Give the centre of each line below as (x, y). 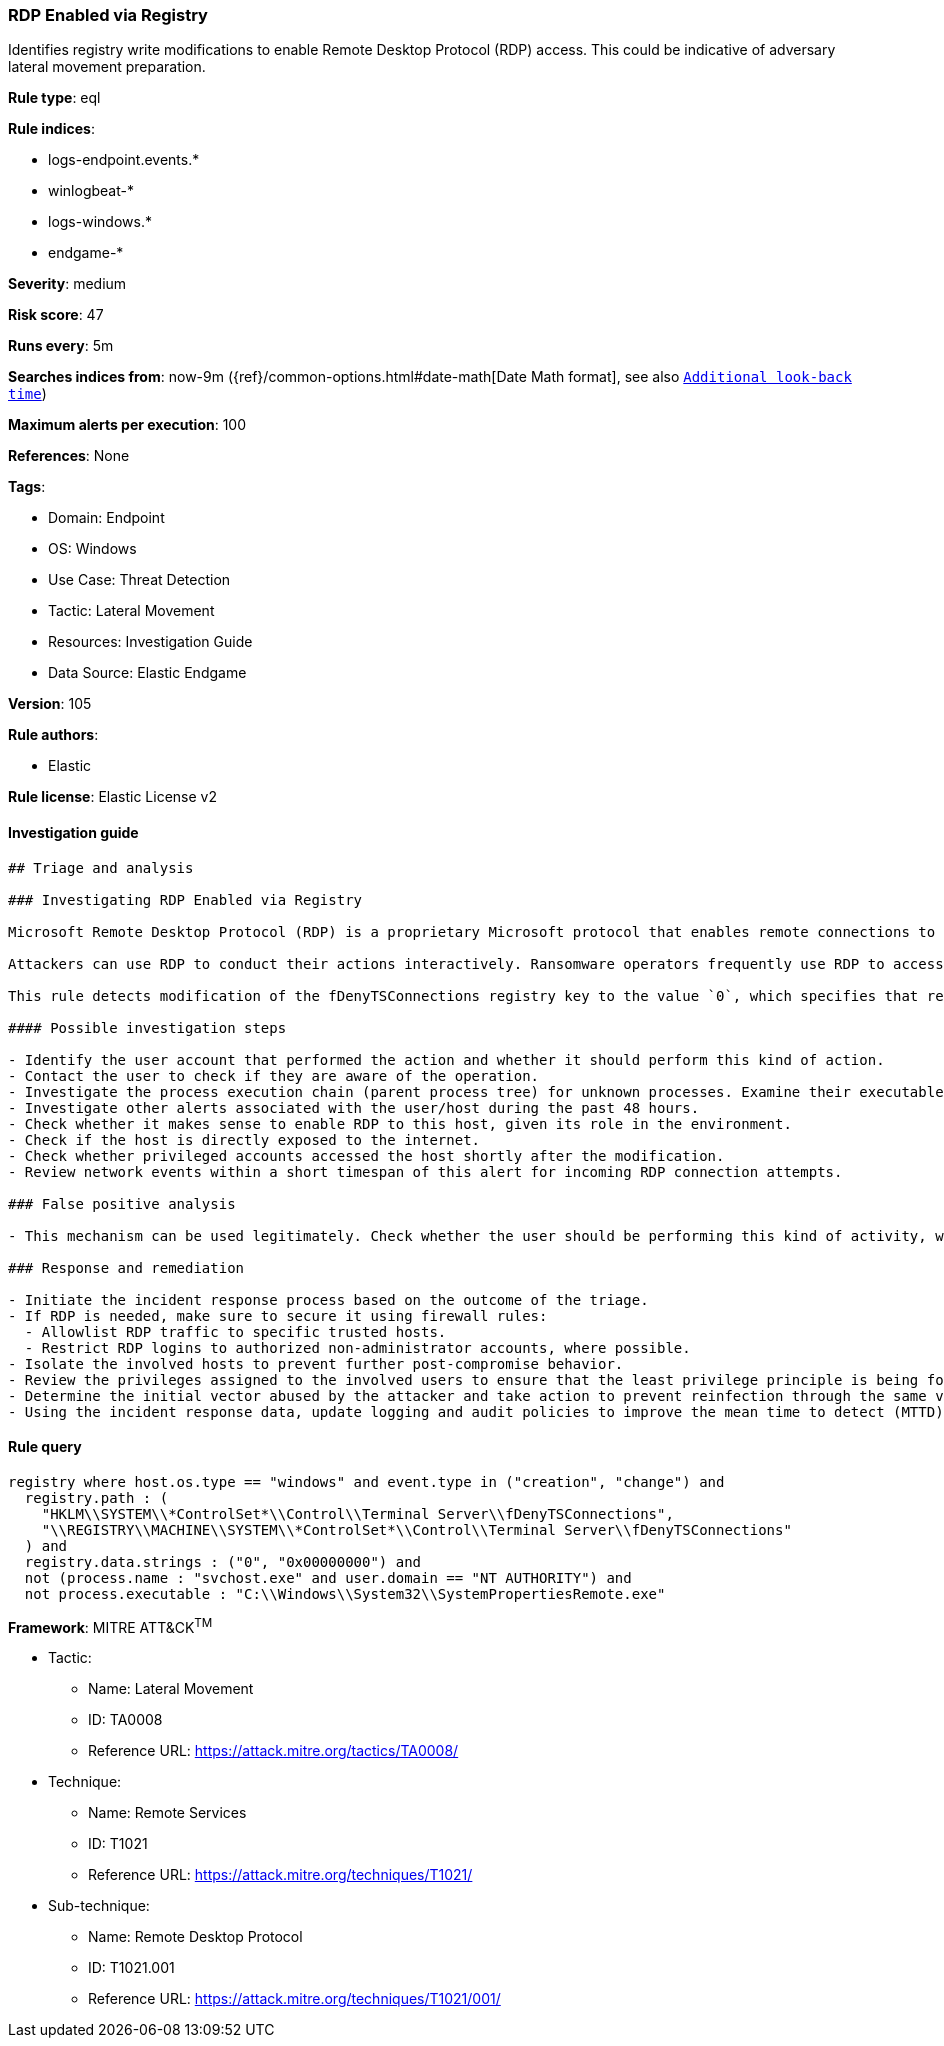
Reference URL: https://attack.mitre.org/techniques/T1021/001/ (294, 1999)
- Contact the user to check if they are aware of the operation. (274, 1075)
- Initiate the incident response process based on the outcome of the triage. (328, 1299)
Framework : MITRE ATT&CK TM (110, 1625)
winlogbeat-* (91, 191)
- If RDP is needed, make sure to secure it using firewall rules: (278, 1315)
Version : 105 (50, 704)
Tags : (27, 487)
